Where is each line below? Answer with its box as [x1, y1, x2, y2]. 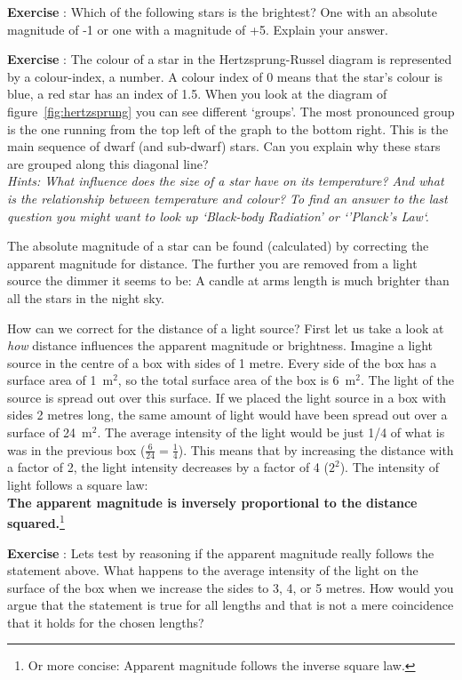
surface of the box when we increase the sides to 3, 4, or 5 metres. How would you [7, 578, 454, 596]
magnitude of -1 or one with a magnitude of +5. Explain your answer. [7, 20, 388, 38]
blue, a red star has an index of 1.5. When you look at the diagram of [7, 84, 387, 103]
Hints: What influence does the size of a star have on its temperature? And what [7, 172, 444, 190]
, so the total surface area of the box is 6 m [117, 371, 356, 389]
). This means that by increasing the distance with [178, 440, 454, 459]
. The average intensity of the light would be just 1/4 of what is [97, 423, 445, 442]
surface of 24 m [7, 423, 92, 442]
